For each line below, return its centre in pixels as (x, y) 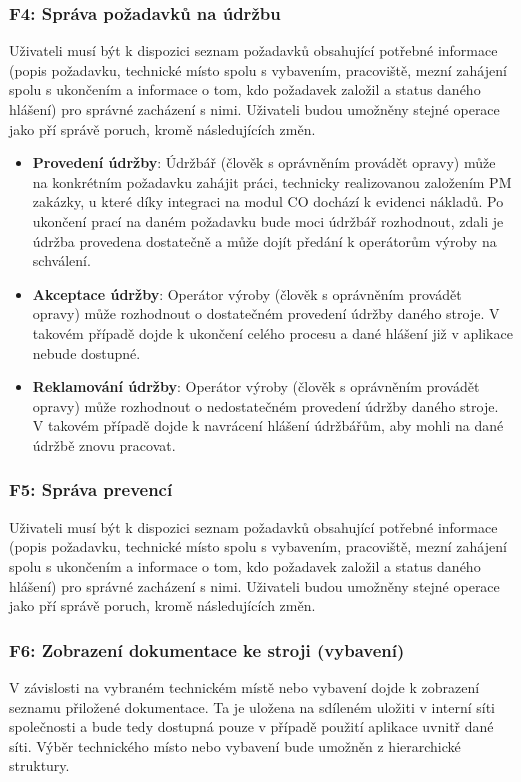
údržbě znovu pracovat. (104, 444)
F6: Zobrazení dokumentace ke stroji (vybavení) (207, 649)
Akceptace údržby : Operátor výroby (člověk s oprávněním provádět (247, 293)
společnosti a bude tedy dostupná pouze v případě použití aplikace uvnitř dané (251, 726)
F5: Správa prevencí (91, 489)
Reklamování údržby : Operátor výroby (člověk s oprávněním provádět (256, 386)
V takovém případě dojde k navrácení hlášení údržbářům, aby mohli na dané (268, 425)
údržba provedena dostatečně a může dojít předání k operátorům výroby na (264, 240)
